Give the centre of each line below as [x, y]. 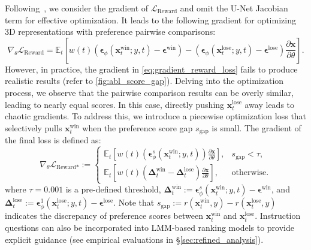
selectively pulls [34, 127]
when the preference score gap [138, 127]
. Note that [134, 202]
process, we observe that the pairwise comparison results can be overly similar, [149, 92]
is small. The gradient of [256, 127]
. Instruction [278, 216]
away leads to [270, 104]
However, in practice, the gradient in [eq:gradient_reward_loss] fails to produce [151, 69]
